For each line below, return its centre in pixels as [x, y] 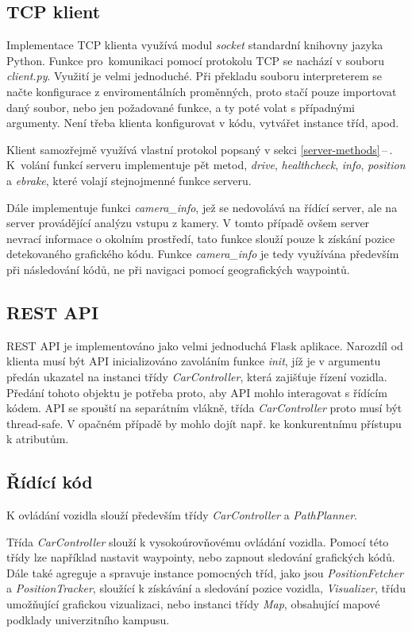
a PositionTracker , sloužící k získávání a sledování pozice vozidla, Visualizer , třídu [206, 588]
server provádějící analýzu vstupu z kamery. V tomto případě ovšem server [188, 223]
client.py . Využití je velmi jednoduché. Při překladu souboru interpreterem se [194, 76]
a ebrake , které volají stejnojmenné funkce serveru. [129, 180]
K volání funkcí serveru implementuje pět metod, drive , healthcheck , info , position [206, 165]
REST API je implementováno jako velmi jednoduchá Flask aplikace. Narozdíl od [205, 345]
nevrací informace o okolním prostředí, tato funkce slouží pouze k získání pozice [201, 238]
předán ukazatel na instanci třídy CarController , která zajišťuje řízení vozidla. [197, 376]
